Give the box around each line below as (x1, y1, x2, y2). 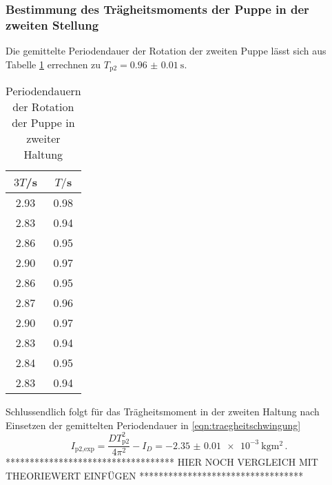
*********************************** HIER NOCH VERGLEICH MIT (6, 455, 318, 469)
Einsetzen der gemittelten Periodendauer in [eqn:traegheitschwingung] (6, 417, 301, 432)
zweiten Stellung (6, 16, 99, 33)
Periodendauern (6, 83, 81, 99)
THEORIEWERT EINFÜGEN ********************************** (6, 468, 304, 482)
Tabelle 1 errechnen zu (6, 57, 101, 71)
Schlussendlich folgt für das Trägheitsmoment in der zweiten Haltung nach (6, 404, 320, 419)
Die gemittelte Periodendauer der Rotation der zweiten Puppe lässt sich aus (6, 43, 326, 58)
